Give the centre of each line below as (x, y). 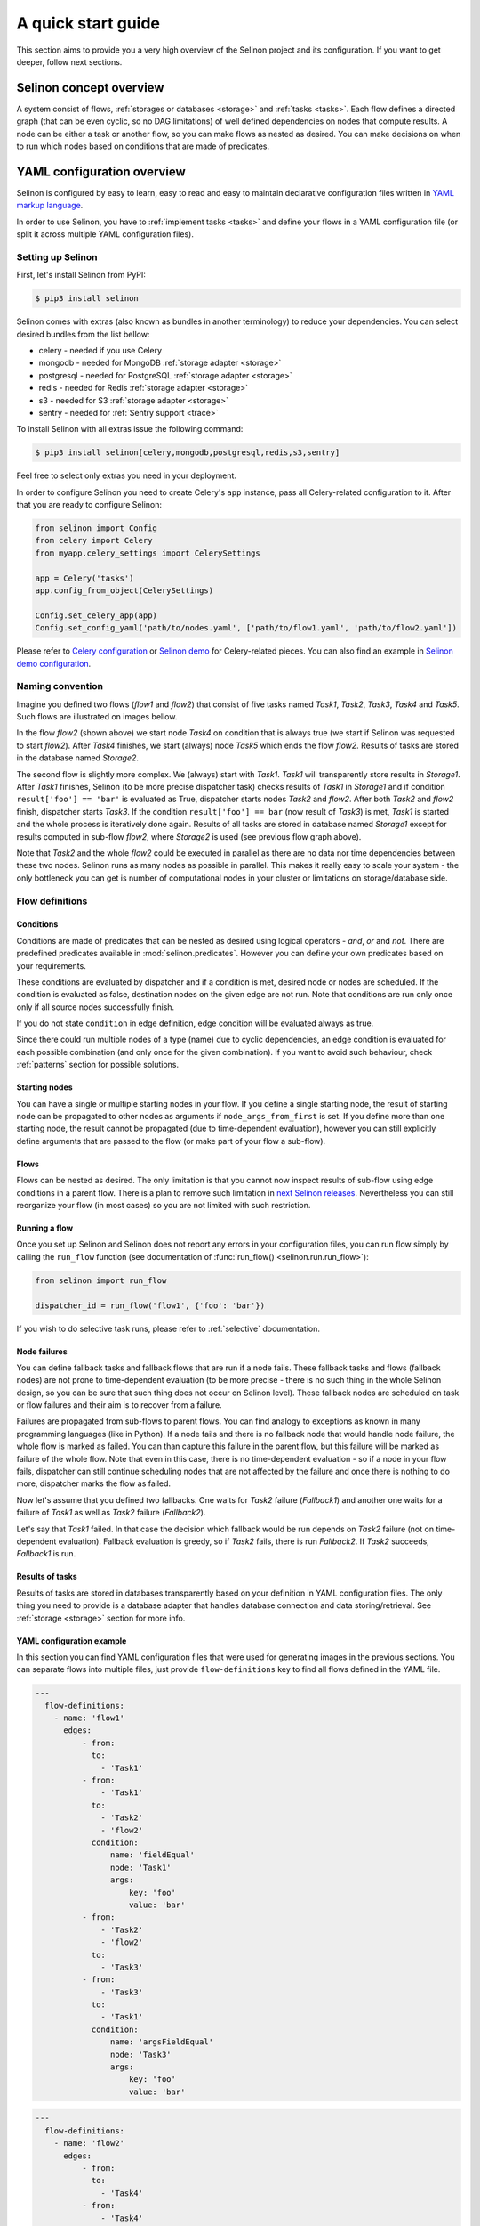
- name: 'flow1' (89, 1718)
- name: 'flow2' (89, 2143)
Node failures (42, 1351)
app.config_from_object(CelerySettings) (124, 591)
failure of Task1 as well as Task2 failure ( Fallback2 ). (111, 1513)
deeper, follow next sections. (69, 61)
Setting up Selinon (57, 256)
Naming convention (60, 686)
